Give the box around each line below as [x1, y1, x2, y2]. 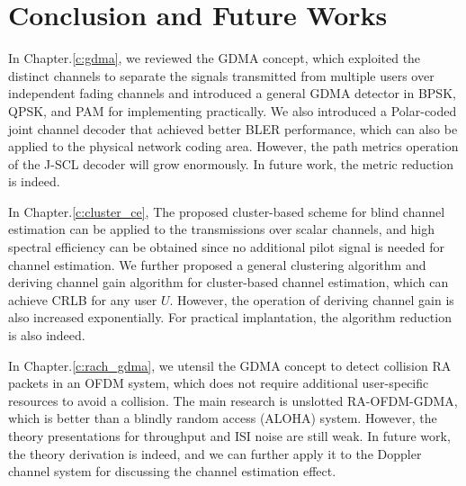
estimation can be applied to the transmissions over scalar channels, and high [8, 220, 435, 238]
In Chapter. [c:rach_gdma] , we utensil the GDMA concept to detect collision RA [8, 355, 452, 374]
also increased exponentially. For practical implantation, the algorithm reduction [8, 308, 452, 327]
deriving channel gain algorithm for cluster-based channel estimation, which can [8, 273, 449, 292]
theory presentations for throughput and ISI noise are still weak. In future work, [8, 427, 451, 445]
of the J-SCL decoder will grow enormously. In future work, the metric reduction [8, 154, 454, 173]
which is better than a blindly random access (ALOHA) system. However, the [8, 409, 437, 427]
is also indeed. [8, 326, 85, 345]
